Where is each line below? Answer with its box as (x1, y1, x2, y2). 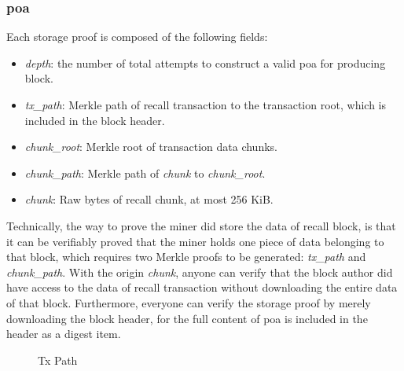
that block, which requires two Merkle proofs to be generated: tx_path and (6, 248, 366, 265)
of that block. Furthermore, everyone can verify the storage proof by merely (6, 294, 371, 310)
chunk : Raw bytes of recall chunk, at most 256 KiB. (24, 191, 274, 208)
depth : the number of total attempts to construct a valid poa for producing (24, 54, 386, 71)
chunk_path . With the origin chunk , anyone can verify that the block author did (6, 263, 393, 280)
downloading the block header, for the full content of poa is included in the (6, 310, 368, 326)
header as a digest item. (6, 325, 121, 342)
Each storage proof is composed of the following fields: (6, 28, 268, 45)
